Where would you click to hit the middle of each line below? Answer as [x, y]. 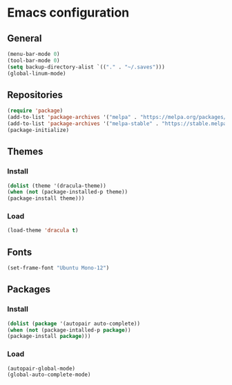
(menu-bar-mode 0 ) [33, 54]
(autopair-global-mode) [41, 368]
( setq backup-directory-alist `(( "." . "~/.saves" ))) [86, 67]
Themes [25, 152]
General [25, 38]
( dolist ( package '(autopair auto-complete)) [74, 323]
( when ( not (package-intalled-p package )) [69, 330]
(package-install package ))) [49, 337]
